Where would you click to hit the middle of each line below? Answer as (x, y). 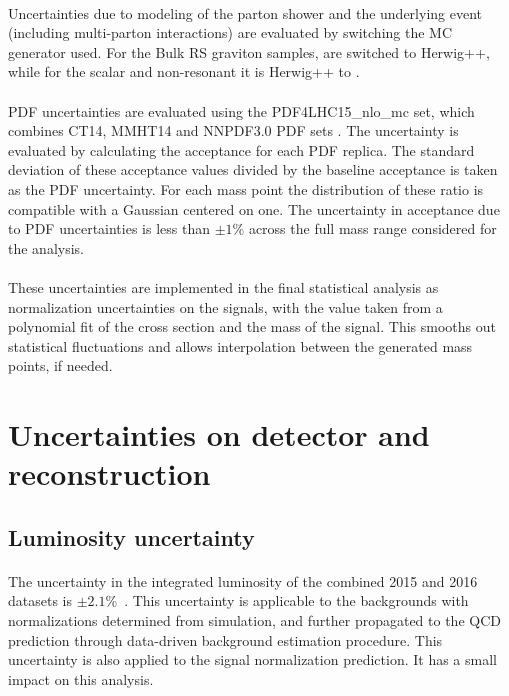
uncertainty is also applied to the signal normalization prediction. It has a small (252, 659)
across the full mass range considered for (372, 228)
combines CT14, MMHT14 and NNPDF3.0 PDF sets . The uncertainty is (233, 130)
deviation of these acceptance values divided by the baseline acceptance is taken (253, 169)
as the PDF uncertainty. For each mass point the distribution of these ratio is (246, 188)
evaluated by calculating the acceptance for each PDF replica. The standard (241, 149)
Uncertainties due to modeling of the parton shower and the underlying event (245, 12)
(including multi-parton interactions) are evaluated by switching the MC (230, 32)
